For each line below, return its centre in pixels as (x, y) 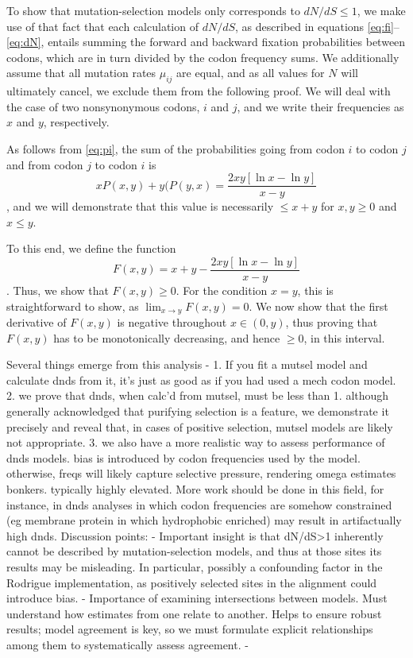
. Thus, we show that (58, 290)
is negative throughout (172, 322)
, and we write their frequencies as (320, 106)
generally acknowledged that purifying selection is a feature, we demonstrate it (198, 411)
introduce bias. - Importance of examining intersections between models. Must (197, 598)
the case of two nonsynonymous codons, (103, 106)
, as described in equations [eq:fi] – (317, 26)
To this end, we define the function (91, 248)
